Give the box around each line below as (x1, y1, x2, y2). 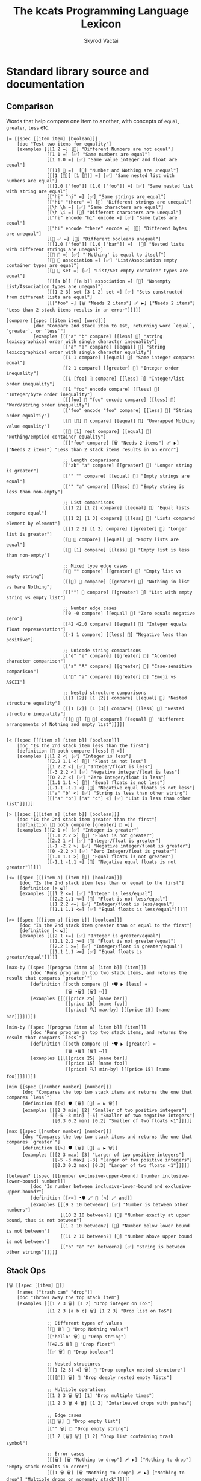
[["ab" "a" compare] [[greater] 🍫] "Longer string (63, 462, 193, 469)
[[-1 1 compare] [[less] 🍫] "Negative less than (63, 631, 187, 638)
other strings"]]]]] (6, 1249, 58, 1255)
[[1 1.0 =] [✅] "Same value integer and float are (46, 156, 178, 162)
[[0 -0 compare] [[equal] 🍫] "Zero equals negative (63, 610, 196, 617)
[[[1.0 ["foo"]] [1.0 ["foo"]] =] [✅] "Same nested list (46, 183, 194, 189)
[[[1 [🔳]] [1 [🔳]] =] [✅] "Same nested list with (46, 172, 175, 179)
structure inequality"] (6, 711, 66, 717)
